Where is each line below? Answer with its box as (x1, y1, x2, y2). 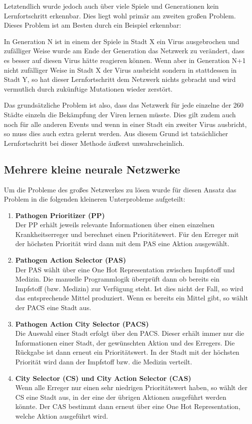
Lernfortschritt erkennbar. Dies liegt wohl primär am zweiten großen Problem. (4, 10, 236, 20)
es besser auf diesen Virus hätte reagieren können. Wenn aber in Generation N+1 (4, 55, 246, 65)
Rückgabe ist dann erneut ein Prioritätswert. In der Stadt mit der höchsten (15, 347, 239, 357)
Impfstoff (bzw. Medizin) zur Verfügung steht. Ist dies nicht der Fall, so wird (15, 283, 243, 293)
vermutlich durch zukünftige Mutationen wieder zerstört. (4, 83, 173, 94)
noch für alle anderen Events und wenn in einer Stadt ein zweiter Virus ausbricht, (4, 119, 247, 129)
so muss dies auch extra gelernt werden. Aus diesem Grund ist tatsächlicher (4, 128, 228, 139)
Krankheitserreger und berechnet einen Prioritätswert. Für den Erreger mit (15, 229, 239, 239)
